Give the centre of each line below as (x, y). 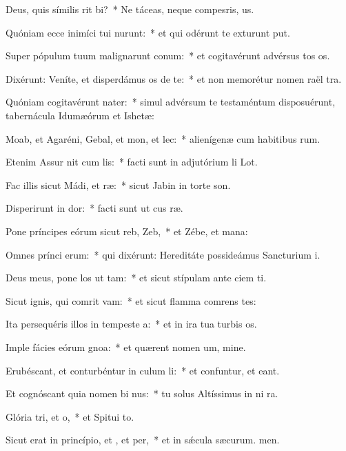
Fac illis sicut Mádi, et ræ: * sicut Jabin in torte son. (118, 184)
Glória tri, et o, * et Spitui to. (70, 416)
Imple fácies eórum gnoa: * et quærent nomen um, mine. (126, 347)
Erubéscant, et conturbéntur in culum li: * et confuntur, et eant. (143, 370)
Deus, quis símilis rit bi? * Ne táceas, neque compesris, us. (130, 9)
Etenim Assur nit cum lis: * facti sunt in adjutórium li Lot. (132, 162)
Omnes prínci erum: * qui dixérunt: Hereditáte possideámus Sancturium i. (163, 254)
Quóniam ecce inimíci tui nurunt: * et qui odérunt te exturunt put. (148, 32)
